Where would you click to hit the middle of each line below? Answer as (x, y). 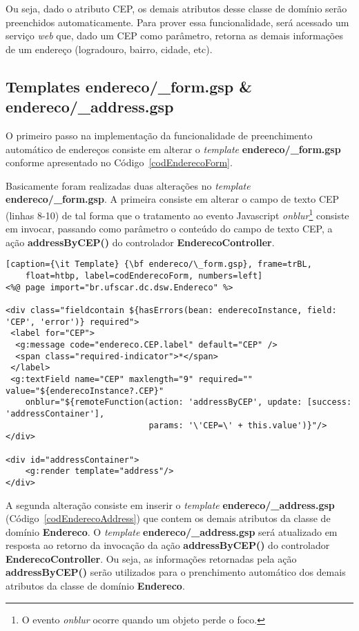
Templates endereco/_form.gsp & (129, 86)
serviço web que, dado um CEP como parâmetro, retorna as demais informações (174, 36)
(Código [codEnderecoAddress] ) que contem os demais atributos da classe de (168, 518)
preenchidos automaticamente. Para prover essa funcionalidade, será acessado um (177, 22)
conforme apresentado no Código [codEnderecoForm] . (119, 162)
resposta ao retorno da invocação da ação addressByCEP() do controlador (168, 545)
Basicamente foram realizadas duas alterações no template (128, 185)
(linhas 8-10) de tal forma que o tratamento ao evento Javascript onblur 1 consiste (177, 214)
